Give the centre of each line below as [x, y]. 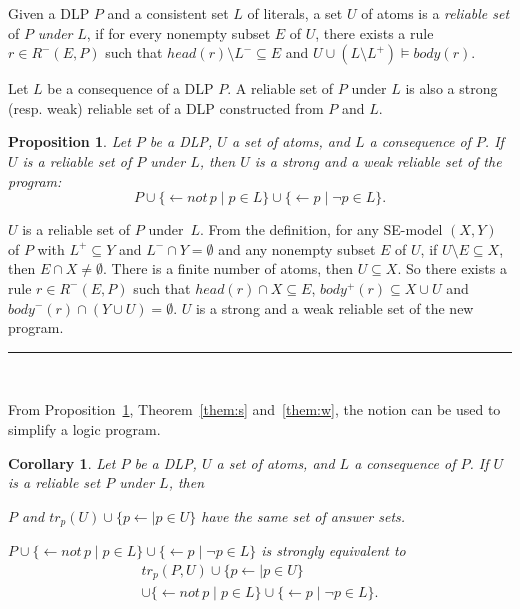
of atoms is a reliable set [435, 13]
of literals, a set [295, 13]
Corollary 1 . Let [62, 462]
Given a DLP [49, 13]
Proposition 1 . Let [69, 141]
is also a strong [451, 88]
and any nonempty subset [297, 248]
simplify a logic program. [84, 428]
